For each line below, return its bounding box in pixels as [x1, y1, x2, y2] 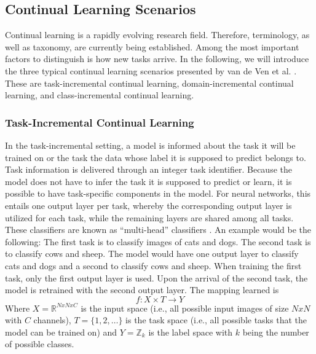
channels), [33, 313, 71, 326]
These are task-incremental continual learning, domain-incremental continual [5, 76, 294, 89]
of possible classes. [5, 337, 74, 350]
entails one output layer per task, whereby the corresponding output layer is [5, 199, 292, 211]
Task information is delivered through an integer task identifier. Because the [5, 163, 292, 176]
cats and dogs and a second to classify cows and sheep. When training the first [5, 259, 302, 272]
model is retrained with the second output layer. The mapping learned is [5, 283, 279, 296]
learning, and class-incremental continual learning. [5, 88, 194, 101]
